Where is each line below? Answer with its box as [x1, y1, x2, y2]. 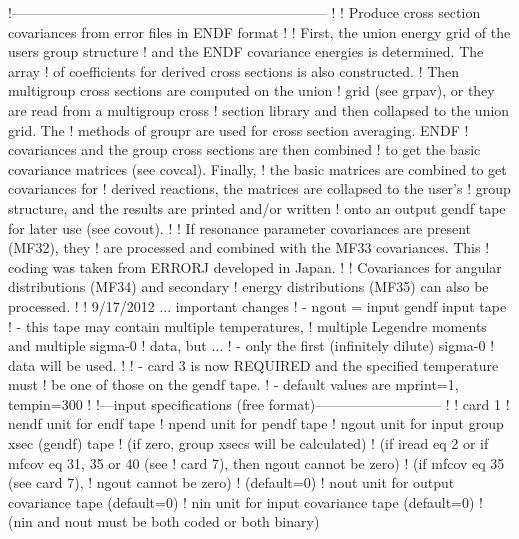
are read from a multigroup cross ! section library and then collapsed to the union [8, 99, 510, 120]
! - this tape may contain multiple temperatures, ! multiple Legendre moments [8, 315, 487, 336]
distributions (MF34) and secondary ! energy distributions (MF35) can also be [8, 276, 489, 297]
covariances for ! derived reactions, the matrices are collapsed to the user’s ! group [8, 178, 511, 199]
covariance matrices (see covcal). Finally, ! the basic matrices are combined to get [8, 158, 507, 179]
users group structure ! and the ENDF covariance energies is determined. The [8, 41, 484, 62]
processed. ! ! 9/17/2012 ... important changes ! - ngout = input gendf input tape [8, 295, 507, 316]
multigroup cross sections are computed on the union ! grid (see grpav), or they [8, 80, 495, 101]
